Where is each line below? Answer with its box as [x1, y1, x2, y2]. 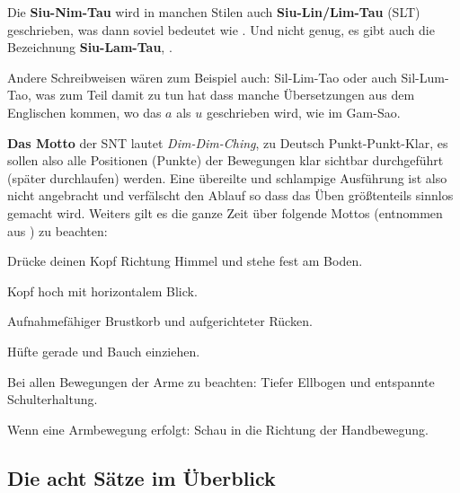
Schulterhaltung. [7, 390, 98, 409]
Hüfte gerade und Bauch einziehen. [7, 341, 200, 360]
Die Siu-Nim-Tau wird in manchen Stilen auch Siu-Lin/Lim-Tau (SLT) [7, 3, 420, 21]
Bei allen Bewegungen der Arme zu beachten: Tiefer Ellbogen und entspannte [7, 372, 435, 391]
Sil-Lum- [401, 67, 449, 86]
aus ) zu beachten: [7, 221, 108, 240]
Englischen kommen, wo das [7, 102, 162, 121]
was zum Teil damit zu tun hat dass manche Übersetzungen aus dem [35, 85, 415, 104]
